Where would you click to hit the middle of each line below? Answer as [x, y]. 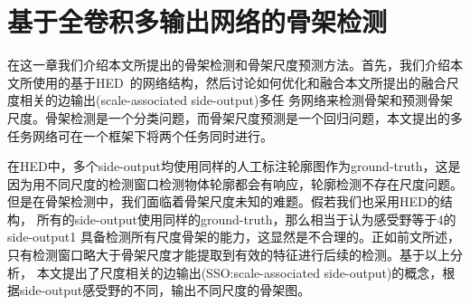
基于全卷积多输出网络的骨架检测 [197, 21]
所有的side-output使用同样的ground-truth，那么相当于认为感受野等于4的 [246, 219]
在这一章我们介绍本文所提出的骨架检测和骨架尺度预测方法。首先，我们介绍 [229, 65]
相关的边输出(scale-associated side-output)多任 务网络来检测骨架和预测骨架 [236, 100]
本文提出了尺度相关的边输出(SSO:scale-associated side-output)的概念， [240, 272]
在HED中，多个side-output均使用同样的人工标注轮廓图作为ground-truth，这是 [234, 166]
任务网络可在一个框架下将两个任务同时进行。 [140, 135]
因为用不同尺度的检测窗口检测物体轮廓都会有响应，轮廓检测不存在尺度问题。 [235, 183]
